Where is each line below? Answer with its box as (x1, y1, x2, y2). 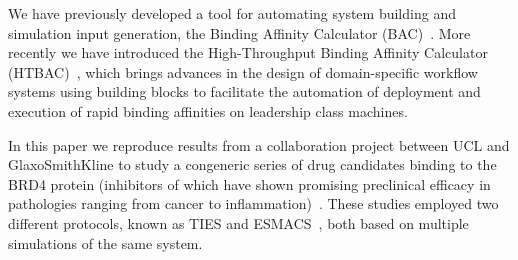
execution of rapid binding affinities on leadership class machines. (8, 100, 408, 121)
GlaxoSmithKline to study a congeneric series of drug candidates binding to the (8, 154, 497, 175)
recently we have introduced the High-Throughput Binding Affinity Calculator (8, 42, 488, 63)
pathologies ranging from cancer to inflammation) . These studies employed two (8, 193, 499, 214)
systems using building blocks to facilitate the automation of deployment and (8, 81, 481, 102)
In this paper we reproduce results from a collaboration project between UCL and (8, 134, 510, 155)
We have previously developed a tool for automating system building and (8, 3, 456, 23)
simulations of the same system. (8, 232, 203, 253)
